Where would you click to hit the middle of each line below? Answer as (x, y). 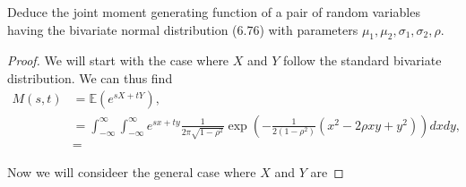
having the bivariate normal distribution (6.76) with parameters (183, 29)
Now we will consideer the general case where (132, 172)
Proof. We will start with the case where (118, 60)
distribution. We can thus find (90, 77)
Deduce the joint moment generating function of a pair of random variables (214, 12)
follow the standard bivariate (362, 60)
